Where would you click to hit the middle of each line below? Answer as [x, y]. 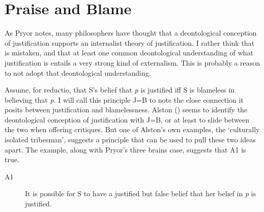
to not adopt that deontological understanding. [78, 72]
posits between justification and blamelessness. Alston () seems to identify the [126, 110]
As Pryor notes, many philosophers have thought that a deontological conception [131, 33]
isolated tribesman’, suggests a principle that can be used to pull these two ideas [130, 140]
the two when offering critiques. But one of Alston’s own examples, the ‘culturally [132, 129]
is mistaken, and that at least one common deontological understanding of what [129, 53]
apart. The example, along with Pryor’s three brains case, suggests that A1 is [125, 149]
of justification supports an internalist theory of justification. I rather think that [130, 42]
